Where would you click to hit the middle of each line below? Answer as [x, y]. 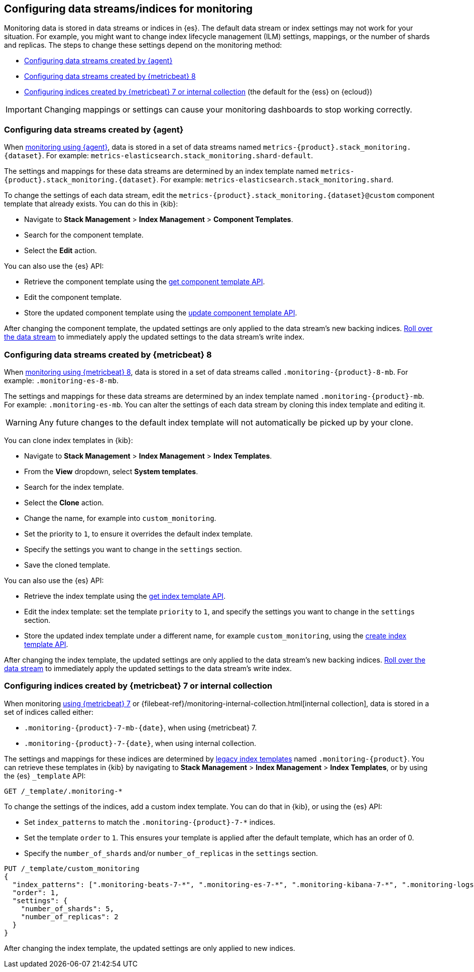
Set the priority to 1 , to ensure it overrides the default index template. [139, 533]
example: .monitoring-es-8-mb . [61, 380]
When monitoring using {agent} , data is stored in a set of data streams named [133, 147]
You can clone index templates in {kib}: [69, 440]
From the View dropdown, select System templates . [111, 471]
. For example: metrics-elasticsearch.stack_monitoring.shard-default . [177, 156]
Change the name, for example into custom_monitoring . [120, 518]
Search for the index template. [74, 487]
